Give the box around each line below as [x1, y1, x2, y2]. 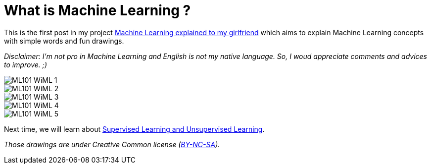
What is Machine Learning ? [4, 2, 191, 19]
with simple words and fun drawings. [4, 36, 124, 45]
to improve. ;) [4, 60, 48, 69]
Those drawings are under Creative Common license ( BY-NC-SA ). [4, 140, 220, 149]
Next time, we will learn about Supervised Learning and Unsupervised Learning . [4, 124, 265, 133]
